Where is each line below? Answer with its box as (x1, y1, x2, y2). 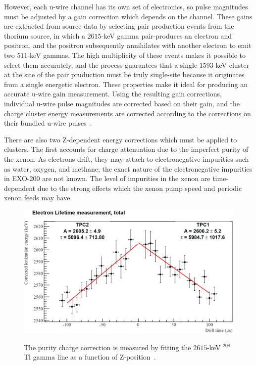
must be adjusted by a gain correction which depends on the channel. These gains (4, 11, 253, 21)
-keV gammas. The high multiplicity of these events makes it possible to (27, 49, 246, 60)
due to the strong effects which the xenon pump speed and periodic (37, 182, 242, 193)
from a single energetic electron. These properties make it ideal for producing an (4, 79, 248, 89)
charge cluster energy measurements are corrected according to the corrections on (4, 108, 251, 118)
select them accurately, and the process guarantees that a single (4, 59, 198, 70)
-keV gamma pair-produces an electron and (101, 30, 232, 41)
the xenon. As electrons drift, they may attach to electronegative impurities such (4, 153, 249, 164)
